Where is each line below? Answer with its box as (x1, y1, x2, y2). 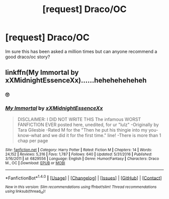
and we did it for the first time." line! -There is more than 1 (42, 132, 161, 138)
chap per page (17, 137, 48, 144)
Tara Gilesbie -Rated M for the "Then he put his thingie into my (17, 127, 147, 133)
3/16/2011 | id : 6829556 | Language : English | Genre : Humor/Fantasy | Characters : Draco (5, 156, 159, 161)
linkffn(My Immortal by (5, 68, 79, 77)
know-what (17, 132, 41, 138)
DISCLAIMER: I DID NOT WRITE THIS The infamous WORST (17, 116, 141, 122)
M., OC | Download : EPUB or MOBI (5, 160, 65, 165)
